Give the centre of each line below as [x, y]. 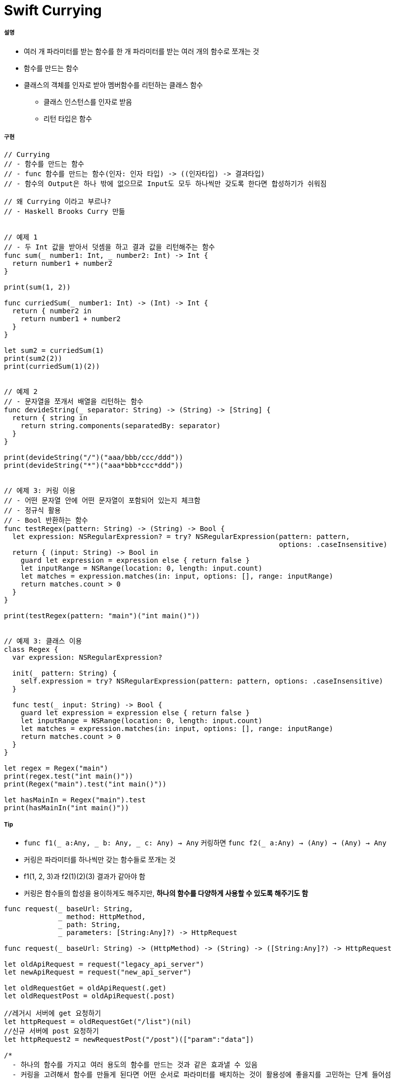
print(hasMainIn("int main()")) [66, 808]
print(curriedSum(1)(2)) [52, 366]
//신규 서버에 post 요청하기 [51, 1031]
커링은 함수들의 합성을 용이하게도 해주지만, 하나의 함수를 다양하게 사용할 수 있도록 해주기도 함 [166, 893]
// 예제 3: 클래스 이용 [43, 641]
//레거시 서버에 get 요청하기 [53, 1013]
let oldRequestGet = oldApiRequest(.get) [85, 988]
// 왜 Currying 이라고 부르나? [58, 201]
